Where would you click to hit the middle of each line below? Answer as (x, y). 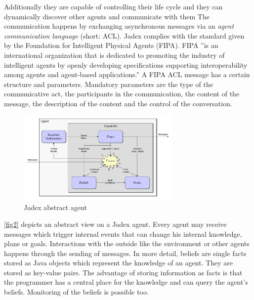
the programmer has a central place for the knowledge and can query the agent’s (126, 282)
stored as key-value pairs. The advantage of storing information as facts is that (123, 272)
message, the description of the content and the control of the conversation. (118, 103)
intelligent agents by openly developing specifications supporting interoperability (126, 64)
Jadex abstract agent (55, 207)
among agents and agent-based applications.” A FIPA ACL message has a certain (127, 74)
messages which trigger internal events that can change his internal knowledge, (123, 234)
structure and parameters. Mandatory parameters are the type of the (108, 84)
